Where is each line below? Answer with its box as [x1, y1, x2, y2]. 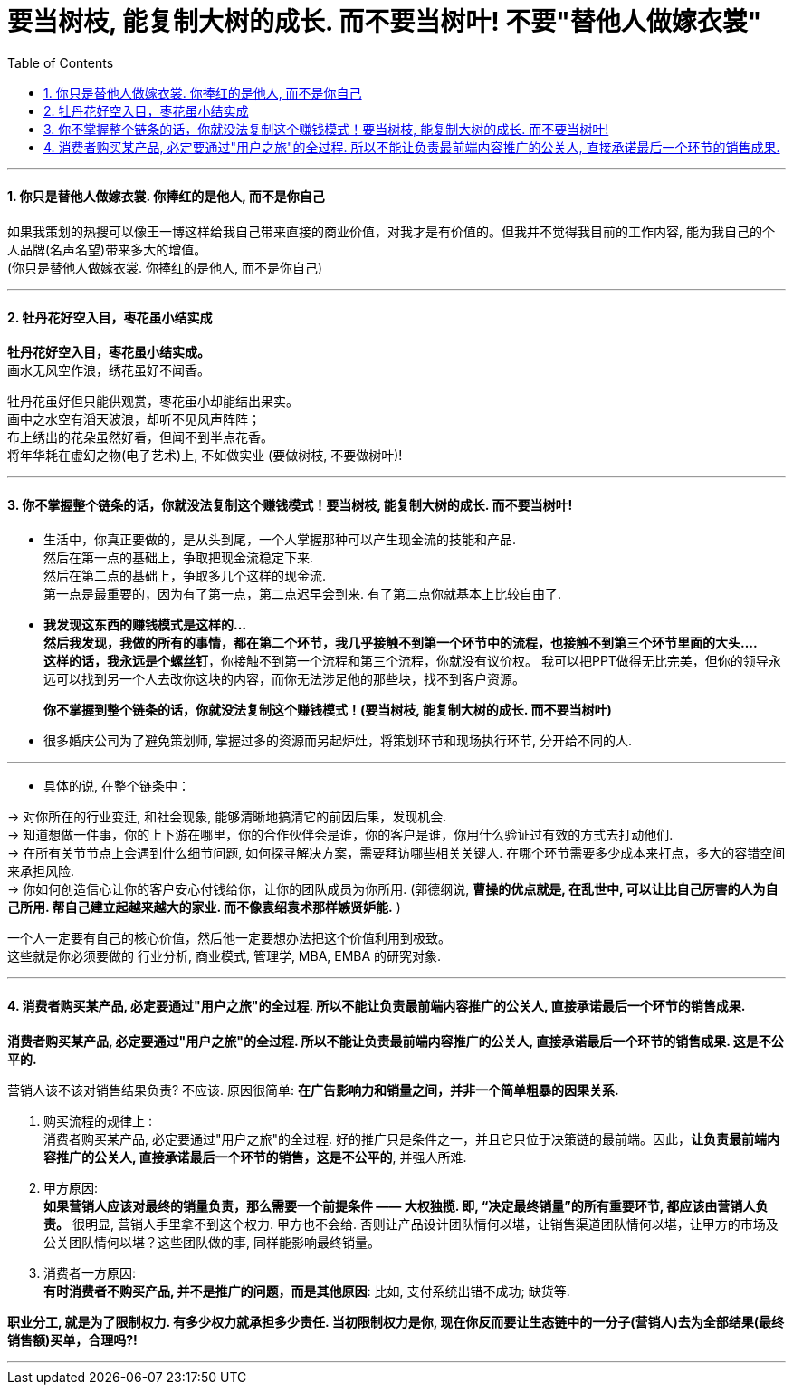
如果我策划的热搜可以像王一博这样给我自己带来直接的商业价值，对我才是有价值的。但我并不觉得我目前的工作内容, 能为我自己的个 [7, 223, 775, 239]
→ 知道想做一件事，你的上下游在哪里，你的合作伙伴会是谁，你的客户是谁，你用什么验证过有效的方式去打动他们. [7, 827, 674, 843]
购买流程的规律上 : [43, 1112, 152, 1128]
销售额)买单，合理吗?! [7, 1331, 138, 1348]
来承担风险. [7, 863, 75, 879]
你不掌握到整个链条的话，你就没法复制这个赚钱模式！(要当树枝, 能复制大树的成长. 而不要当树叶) [43, 702, 612, 718]
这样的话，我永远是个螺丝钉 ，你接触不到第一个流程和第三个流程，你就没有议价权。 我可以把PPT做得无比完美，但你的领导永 [43, 653, 781, 669]
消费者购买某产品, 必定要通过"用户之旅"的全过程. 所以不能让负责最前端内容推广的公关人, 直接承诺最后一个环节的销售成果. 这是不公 [7, 1032, 784, 1049]
